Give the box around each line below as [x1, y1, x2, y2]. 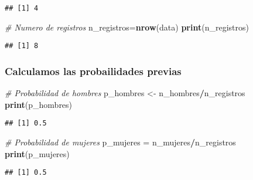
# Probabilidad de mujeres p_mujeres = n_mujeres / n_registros [5, 135, 236, 148]
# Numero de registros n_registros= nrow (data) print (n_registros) [5, 21, 249, 33]
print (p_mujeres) [5, 147, 70, 159]
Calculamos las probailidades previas [5, 63, 182, 78]
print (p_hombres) [5, 98, 73, 110]
